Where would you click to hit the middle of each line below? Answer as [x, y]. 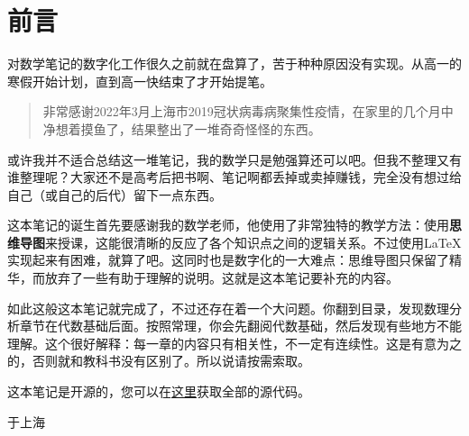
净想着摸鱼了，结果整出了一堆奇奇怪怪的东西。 [182, 128]
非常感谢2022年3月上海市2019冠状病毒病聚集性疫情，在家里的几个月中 [248, 111]
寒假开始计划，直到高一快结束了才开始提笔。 [140, 81]
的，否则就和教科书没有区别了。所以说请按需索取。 [159, 361]
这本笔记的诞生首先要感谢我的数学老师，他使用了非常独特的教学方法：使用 [228, 225]
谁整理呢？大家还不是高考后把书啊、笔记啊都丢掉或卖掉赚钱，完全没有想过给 [234, 177]
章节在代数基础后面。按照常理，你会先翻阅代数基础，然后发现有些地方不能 [240, 326]
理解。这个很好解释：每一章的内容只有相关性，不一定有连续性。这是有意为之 [234, 343]
